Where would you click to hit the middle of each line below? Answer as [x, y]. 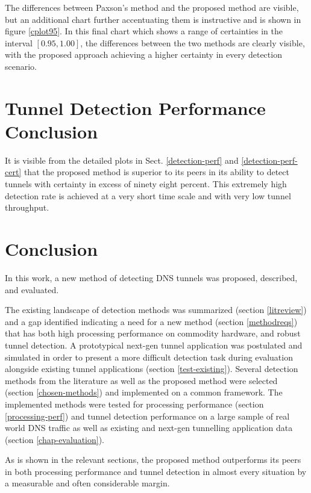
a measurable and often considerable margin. [87, 483]
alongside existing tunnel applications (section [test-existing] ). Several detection [152, 369]
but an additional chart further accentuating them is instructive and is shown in [153, 19]
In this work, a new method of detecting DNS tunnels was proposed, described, [151, 277]
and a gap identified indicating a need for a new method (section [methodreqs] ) [151, 321]
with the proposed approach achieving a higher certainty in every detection [143, 54]
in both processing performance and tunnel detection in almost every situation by [156, 471]
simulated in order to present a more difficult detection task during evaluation [149, 357]
